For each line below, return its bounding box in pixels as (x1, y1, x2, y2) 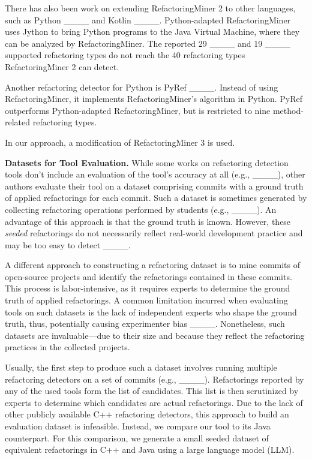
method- (272, 104, 304, 116)
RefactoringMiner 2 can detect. (5, 60, 119, 73)
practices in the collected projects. (5, 341, 130, 353)
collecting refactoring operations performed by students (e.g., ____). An (5, 203, 277, 215)
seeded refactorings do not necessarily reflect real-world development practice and (5, 227, 303, 239)
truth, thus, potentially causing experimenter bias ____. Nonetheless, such (5, 317, 285, 330)
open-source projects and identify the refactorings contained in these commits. (5, 270, 292, 282)
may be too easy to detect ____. (5, 238, 131, 251)
